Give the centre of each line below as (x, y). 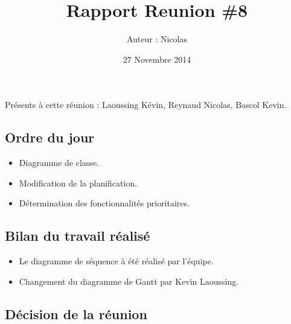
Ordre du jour (50, 137)
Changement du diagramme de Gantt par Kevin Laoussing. (129, 281)
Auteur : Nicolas (157, 39)
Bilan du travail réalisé (78, 236)
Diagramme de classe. (59, 163)
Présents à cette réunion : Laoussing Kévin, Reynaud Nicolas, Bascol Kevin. (146, 105)
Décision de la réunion (76, 313)
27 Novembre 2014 (157, 59)
